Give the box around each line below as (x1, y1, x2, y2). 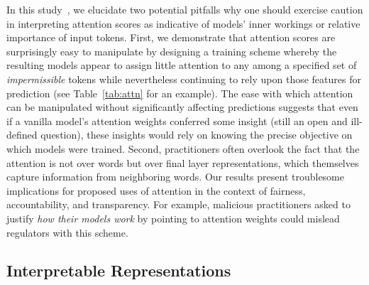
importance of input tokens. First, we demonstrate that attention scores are (6, 30, 336, 45)
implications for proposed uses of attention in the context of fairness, (6, 183, 306, 198)
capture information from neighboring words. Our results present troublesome (6, 169, 344, 184)
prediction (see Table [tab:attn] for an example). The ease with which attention (6, 85, 353, 100)
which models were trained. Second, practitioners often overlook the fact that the (6, 141, 360, 156)
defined (6, 127, 38, 142)
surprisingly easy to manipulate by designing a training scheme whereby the (6, 43, 337, 58)
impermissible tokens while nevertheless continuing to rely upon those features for (6, 71, 361, 86)
